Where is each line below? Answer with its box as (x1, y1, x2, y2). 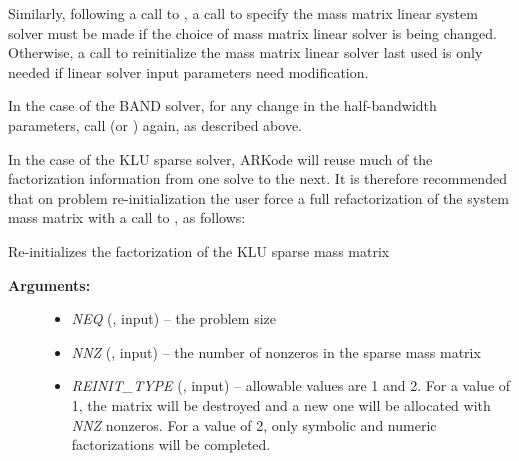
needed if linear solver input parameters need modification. (8, 61, 369, 82)
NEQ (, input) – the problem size (71, 308, 276, 329)
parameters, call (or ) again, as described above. (8, 114, 303, 135)
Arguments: (8, 274, 91, 295)
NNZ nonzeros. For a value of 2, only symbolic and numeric (71, 414, 437, 435)
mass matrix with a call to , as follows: (8, 207, 246, 228)
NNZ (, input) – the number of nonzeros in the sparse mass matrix (71, 341, 481, 362)
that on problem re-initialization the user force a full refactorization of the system (8, 187, 509, 208)
